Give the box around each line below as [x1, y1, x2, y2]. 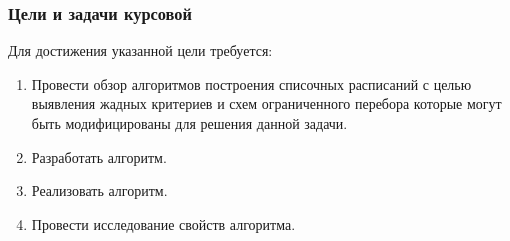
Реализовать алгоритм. [31, 180, 168, 201]
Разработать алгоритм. [31, 146, 167, 167]
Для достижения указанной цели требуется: [8, 40, 273, 61]
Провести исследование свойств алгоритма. [31, 213, 296, 234]
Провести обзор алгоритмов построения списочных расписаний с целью [31, 73, 472, 94]
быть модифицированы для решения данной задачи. [31, 113, 348, 133]
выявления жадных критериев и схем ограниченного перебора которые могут [31, 93, 502, 114]
